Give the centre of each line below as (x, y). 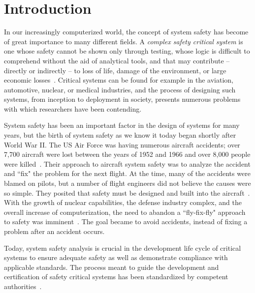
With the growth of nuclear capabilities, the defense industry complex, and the (123, 202)
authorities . (23, 286)
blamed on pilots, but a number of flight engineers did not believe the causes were (127, 183)
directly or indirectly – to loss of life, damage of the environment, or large (115, 70)
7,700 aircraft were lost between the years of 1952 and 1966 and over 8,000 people (127, 154)
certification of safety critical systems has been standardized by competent (116, 277)
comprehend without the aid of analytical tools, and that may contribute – (117, 60)
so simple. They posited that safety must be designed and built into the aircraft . (127, 192)
